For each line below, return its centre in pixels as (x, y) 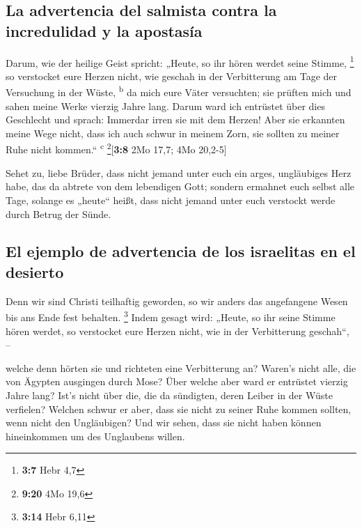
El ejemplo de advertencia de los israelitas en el (181, 251)
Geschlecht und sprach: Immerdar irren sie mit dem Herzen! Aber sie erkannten (175, 119)
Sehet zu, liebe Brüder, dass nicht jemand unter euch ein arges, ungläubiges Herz (179, 172)
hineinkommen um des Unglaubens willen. (95, 436)
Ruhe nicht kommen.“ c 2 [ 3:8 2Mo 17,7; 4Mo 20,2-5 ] (116, 148)
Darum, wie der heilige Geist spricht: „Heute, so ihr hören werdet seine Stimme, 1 (180, 61)
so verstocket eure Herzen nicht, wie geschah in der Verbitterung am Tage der (172, 76)
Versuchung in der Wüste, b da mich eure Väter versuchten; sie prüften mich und (179, 91)
